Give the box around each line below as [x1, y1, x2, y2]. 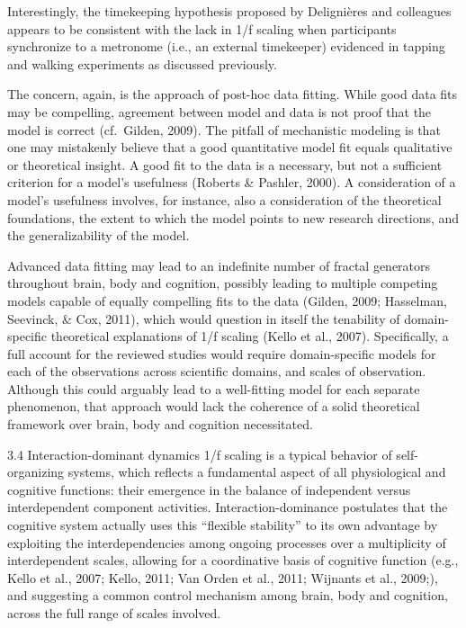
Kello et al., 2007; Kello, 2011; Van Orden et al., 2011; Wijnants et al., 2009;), [7, 568, 438, 587]
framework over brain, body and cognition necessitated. [7, 415, 313, 434]
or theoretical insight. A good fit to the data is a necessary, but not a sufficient [7, 155, 443, 174]
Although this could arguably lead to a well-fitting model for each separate [7, 379, 420, 398]
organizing [7, 462, 65, 481]
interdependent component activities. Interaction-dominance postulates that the [7, 498, 448, 516]
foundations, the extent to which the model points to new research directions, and [7, 208, 460, 227]
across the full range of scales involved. [7, 604, 221, 622]
